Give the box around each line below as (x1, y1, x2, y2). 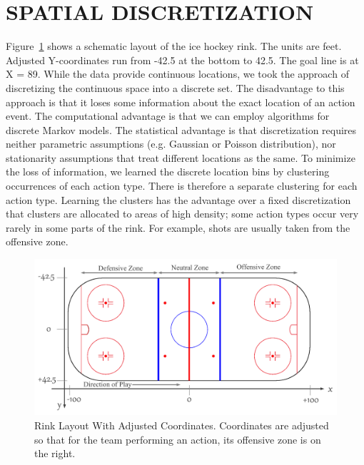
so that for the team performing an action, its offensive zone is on (34, 431, 321, 446)
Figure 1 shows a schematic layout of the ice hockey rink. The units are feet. (6, 39, 342, 53)
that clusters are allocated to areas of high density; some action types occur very (6, 206, 359, 221)
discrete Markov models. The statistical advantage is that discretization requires (6, 122, 357, 137)
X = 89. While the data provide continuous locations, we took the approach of (6, 66, 349, 81)
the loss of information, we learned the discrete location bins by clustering (6, 164, 330, 179)
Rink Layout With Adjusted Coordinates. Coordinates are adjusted (34, 418, 329, 433)
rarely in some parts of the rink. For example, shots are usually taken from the (6, 220, 350, 235)
